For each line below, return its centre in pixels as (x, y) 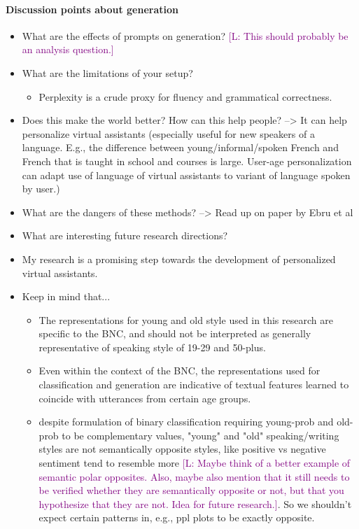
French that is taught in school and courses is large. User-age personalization (187, 161)
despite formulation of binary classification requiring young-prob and (186, 422)
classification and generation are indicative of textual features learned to (194, 385)
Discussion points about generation (92, 9)
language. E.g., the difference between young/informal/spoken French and (180, 147)
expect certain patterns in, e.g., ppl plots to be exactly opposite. (177, 517)
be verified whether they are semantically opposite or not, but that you (191, 490)
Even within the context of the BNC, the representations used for (179, 371)
